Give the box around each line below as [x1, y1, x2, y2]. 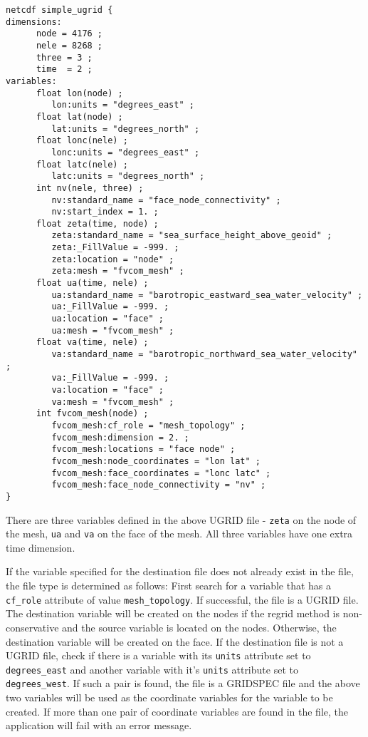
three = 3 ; [36, 52, 93, 63]
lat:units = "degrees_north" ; [51, 123, 200, 134]
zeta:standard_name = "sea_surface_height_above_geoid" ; [51, 230, 332, 241]
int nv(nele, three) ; [36, 182, 144, 193]
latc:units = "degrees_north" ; [51, 171, 205, 182]
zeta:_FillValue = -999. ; [51, 242, 179, 253]
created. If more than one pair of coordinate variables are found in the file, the [6, 703, 348, 718]
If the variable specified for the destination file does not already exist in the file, [6, 564, 354, 579]
